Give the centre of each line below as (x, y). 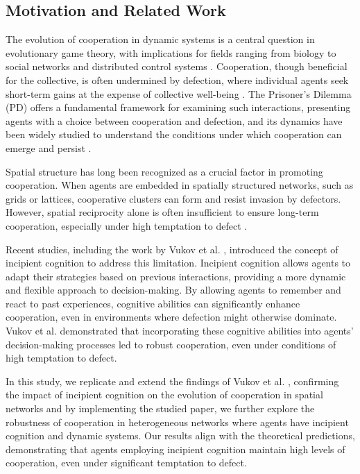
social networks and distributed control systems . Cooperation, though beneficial (177, 66)
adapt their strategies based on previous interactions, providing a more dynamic (176, 276)
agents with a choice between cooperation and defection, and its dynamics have (174, 120)
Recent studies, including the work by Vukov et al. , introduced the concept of (172, 249)
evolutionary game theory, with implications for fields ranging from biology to (171, 52)
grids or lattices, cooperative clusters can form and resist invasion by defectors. (173, 198)
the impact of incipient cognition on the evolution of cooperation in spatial (164, 395)
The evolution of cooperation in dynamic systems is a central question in (160, 39)
